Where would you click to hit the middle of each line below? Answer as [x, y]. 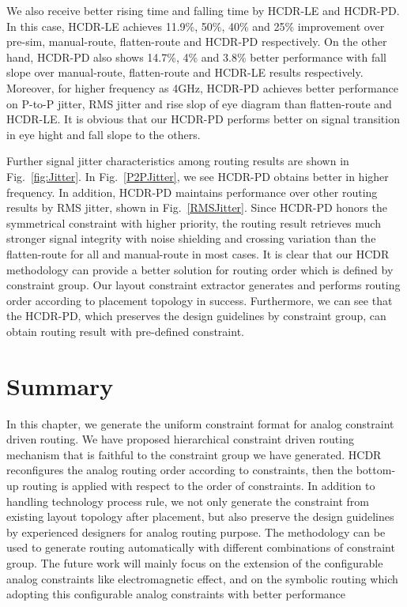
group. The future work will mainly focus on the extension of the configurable [195, 562]
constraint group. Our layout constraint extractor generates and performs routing [203, 285]
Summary [60, 385]
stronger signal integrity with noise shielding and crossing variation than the [191, 238]
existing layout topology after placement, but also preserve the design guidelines [200, 517]
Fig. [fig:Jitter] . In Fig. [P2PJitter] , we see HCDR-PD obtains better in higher [198, 176]
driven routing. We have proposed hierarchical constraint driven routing [180, 439]
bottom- [376, 470]
